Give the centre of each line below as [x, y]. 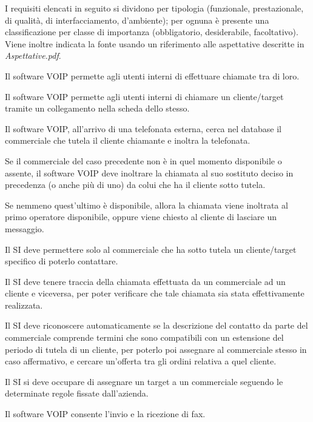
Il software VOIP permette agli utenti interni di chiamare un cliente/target [144, 96]
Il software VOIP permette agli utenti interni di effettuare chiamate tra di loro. [152, 75]
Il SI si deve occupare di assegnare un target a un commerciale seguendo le [144, 381]
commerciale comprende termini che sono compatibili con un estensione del [144, 337]
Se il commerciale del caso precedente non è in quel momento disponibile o [143, 160]
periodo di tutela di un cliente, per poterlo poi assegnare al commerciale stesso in [156, 349]
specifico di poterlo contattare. [62, 261]
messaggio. [25, 228]
